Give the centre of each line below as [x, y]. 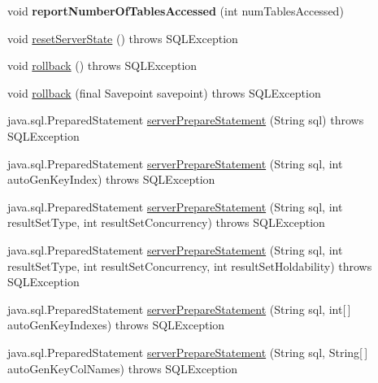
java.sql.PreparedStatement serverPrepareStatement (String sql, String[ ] [188, 352]
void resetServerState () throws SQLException [123, 38]
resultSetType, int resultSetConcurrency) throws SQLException [166, 222]
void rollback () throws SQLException [102, 65]
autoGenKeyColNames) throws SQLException [123, 368]
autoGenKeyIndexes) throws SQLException [116, 325]
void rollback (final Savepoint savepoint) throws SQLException [164, 92]
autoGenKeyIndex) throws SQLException [111, 179]
